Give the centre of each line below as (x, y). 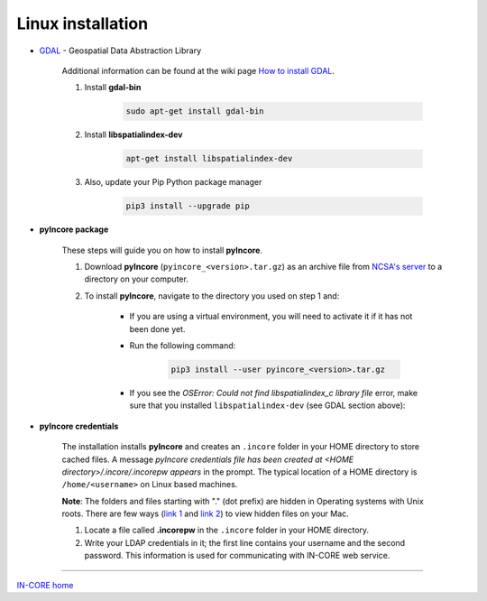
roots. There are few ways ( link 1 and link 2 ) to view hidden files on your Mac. (205, 513)
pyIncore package (74, 229)
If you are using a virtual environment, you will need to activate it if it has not (271, 317)
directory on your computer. (136, 279)
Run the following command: (183, 345)
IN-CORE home (45, 585)
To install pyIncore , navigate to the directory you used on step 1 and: (212, 296)
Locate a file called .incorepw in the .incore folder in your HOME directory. (227, 530)
